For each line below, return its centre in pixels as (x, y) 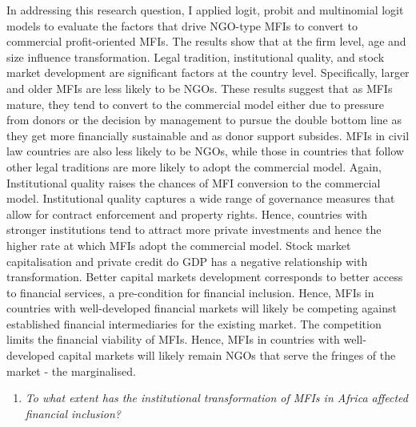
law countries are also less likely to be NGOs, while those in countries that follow (205, 151)
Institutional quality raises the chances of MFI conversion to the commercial (194, 182)
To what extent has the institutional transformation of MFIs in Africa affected (216, 398)
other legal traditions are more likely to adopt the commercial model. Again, (194, 166)
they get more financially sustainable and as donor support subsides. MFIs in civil (208, 135)
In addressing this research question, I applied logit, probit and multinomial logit (205, 10)
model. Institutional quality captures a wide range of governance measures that (201, 198)
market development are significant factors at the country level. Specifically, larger (208, 73)
